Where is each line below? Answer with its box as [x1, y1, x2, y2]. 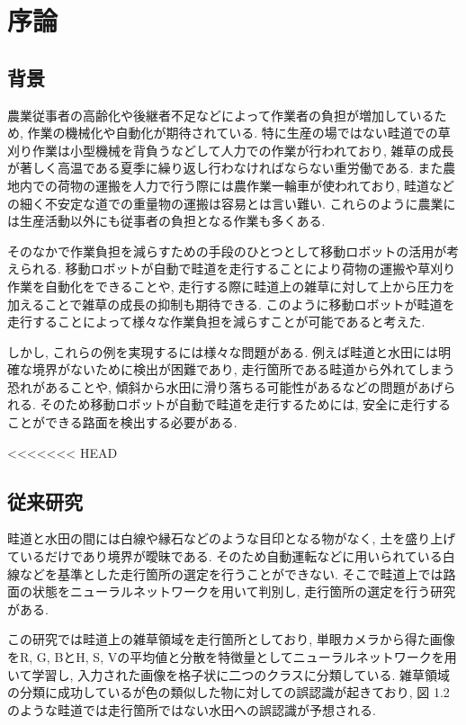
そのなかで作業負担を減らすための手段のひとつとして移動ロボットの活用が [7, 241, 447, 260]
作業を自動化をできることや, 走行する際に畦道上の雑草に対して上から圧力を [7, 276, 455, 295]
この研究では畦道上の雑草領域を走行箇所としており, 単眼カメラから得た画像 [7, 630, 455, 649]
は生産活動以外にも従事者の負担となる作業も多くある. [7, 211, 326, 230]
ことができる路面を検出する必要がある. [7, 413, 237, 432]
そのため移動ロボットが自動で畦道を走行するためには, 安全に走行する [40, 395, 452, 414]
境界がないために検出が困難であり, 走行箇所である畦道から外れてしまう [31, 360, 455, 379]
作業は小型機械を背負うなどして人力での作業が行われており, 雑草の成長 [31, 140, 454, 159]
